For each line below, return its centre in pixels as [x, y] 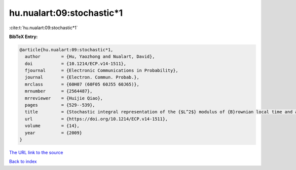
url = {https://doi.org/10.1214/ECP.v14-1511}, [96, 119]
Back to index [23, 162]
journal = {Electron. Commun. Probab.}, [82, 77]
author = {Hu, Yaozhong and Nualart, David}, [90, 57]
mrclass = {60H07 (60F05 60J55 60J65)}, [82, 84]
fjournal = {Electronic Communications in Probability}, [102, 71]
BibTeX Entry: [23, 37]
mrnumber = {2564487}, [59, 91]
